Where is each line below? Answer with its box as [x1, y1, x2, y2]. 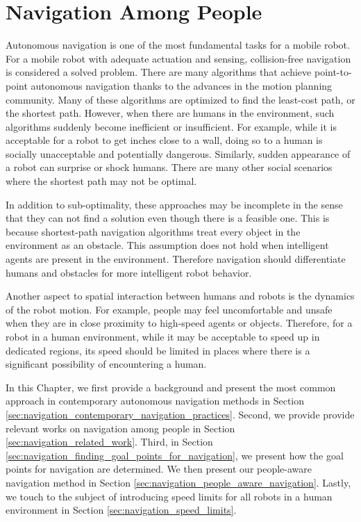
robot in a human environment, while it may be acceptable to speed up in [6, 329, 320, 343]
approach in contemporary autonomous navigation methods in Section [6, 393, 305, 408]
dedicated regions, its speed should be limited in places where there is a [6, 343, 310, 357]
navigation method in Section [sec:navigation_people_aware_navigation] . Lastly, [6, 475, 351, 489]
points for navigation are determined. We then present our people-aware [6, 462, 312, 476]
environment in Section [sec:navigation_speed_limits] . [6, 503, 237, 517]
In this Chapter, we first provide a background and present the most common [6, 380, 336, 394]
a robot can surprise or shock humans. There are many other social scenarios [6, 160, 333, 174]
